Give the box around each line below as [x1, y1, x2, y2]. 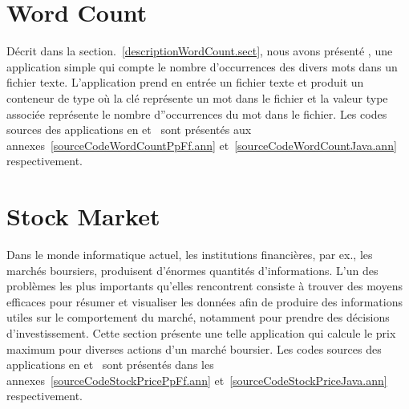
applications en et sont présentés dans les [6, 356, 214, 373]
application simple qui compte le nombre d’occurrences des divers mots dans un [6, 58, 398, 75]
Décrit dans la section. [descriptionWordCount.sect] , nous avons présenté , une [6, 43, 393, 59]
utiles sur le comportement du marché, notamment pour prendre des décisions [6, 309, 390, 326]
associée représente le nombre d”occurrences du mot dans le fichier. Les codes [6, 105, 387, 122]
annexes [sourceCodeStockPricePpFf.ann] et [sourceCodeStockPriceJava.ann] [6, 371, 387, 388]
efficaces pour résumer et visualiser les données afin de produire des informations [6, 293, 403, 310]
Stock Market [6, 200, 160, 233]
